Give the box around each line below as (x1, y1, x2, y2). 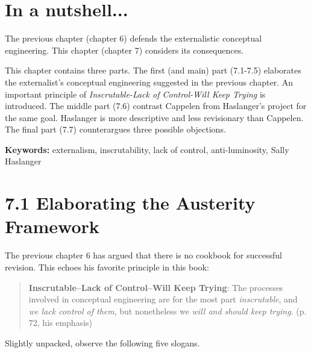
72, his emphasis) (28, 316, 93, 329)
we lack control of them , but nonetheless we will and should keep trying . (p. (28, 304, 307, 317)
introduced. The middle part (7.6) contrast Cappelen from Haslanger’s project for (5, 99, 307, 112)
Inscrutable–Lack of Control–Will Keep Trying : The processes (28, 281, 283, 293)
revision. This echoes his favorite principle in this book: (5, 260, 209, 273)
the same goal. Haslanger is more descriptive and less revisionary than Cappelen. (5, 111, 304, 123)
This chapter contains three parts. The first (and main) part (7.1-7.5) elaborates (5, 64, 301, 77)
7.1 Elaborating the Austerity (5, 190, 256, 215)
